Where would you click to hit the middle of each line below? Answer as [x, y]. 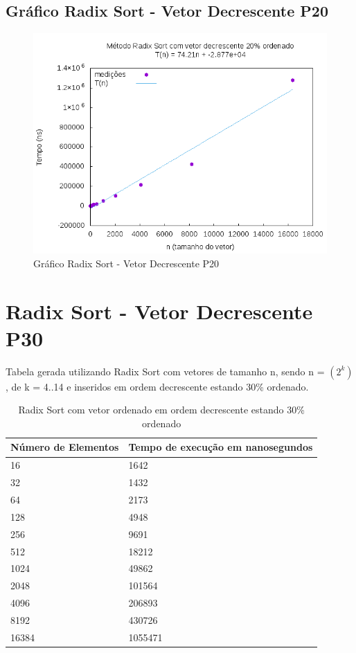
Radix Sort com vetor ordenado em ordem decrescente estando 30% [161, 410]
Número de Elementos [65, 447]
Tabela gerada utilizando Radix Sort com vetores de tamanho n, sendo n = [165, 371]
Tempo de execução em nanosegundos [221, 447]
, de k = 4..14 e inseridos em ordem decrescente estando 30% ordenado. [157, 386]
